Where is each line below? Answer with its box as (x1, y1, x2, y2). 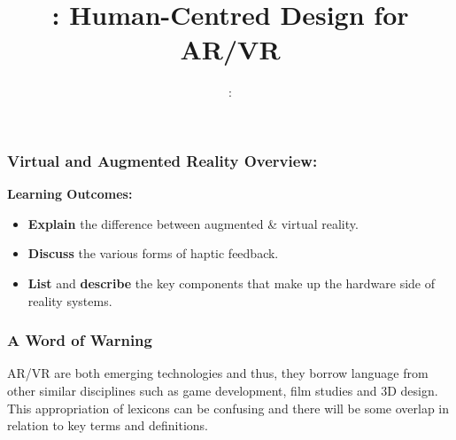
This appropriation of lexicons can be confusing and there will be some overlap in (7, 398, 450, 417)
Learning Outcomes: (7, 185, 133, 203)
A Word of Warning (7, 329, 152, 351)
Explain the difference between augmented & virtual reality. (27, 214, 359, 232)
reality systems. (27, 291, 112, 310)
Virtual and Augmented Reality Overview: (7, 149, 318, 171)
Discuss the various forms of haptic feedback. (27, 244, 279, 263)
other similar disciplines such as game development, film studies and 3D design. (7, 381, 438, 399)
